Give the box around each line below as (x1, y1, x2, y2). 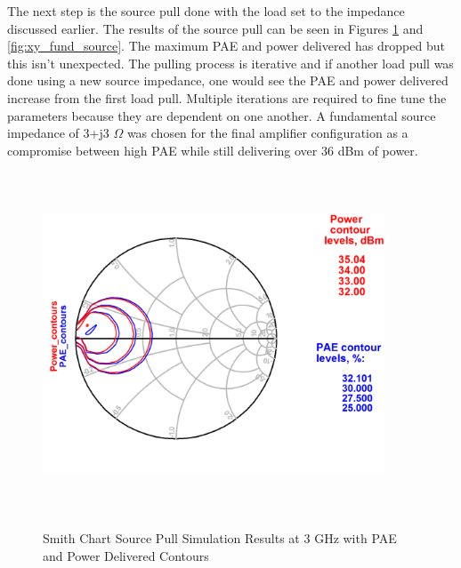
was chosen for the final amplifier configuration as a (126, 124, 408, 142)
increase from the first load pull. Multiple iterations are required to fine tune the (7, 88, 447, 107)
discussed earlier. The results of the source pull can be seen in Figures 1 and (7, 19, 424, 37)
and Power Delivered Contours (43, 546, 209, 564)
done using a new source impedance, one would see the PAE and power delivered (7, 71, 449, 90)
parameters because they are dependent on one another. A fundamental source (7, 106, 436, 124)
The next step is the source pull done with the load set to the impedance (7, 2, 405, 20)
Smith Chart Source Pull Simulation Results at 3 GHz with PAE (43, 528, 397, 547)
